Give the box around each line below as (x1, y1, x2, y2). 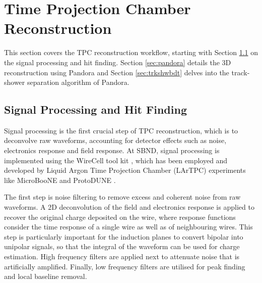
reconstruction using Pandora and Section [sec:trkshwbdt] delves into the (4, 67, 229, 77)
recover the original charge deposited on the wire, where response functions (4, 211, 236, 222)
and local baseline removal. (4, 271, 87, 281)
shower (4, 77, 25, 87)
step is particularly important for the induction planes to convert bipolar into (4, 231, 243, 242)
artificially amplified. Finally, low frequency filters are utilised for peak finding (4, 261, 245, 271)
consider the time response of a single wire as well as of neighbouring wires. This (4, 221, 253, 232)
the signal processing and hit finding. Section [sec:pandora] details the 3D (4, 57, 231, 67)
